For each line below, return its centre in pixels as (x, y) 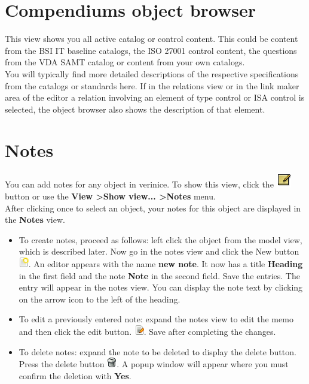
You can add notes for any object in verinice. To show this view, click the (139, 184)
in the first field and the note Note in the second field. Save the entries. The (159, 275)
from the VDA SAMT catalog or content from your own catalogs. (125, 62)
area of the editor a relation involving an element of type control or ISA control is (155, 97)
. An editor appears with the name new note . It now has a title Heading (166, 263)
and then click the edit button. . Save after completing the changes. (147, 331)
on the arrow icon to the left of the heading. (100, 299)
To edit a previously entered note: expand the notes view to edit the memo (156, 319)
